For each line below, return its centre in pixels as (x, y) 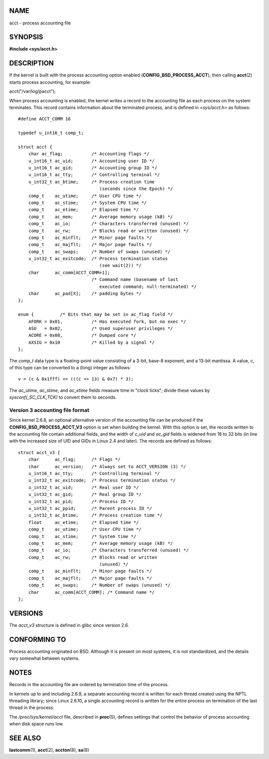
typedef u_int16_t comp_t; (51, 133)
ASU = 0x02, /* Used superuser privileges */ (101, 329)
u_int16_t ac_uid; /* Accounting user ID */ (91, 161)
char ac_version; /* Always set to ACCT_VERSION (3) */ (107, 466)
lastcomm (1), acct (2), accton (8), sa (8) (49, 750)
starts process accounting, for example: (50, 82)
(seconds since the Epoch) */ (136, 189)
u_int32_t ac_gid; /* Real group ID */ (85, 495)
